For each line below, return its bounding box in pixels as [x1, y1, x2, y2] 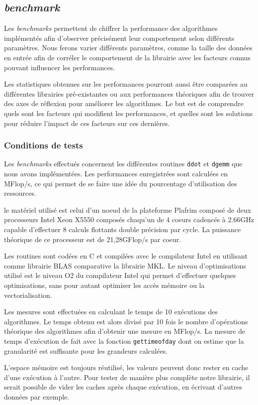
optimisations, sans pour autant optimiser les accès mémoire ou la [4, 279, 205, 290]
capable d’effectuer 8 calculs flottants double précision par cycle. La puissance [4, 224, 241, 234]
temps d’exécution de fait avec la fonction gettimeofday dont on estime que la [4, 335, 244, 346]
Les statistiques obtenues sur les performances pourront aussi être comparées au [4, 79, 248, 89]
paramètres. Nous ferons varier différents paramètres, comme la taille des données [4, 42, 253, 53]
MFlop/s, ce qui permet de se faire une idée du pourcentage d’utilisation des [4, 178, 237, 188]
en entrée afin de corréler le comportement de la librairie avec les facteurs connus [4, 52, 251, 62]
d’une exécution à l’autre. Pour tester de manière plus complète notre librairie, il [4, 372, 250, 382]
